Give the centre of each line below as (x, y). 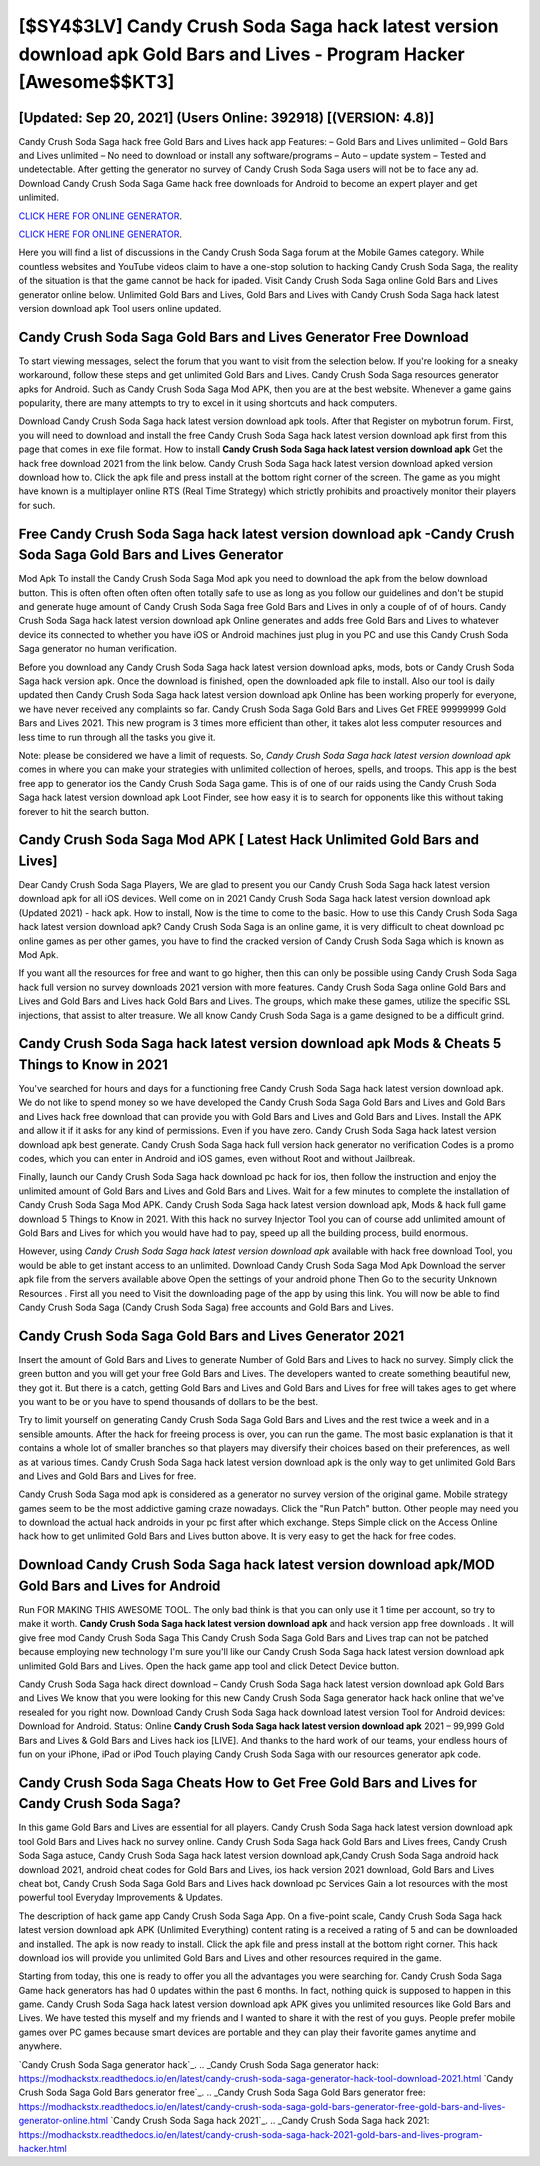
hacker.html (42, 2148)
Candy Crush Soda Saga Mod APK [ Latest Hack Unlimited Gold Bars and (249, 840)
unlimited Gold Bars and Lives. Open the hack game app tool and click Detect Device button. (209, 1666)
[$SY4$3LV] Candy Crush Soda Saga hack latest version (258, 26)
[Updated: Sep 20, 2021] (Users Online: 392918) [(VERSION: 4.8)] (226, 117)
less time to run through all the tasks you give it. (117, 737)
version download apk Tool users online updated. (120, 308)
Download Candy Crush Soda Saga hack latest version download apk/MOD (256, 1565)
